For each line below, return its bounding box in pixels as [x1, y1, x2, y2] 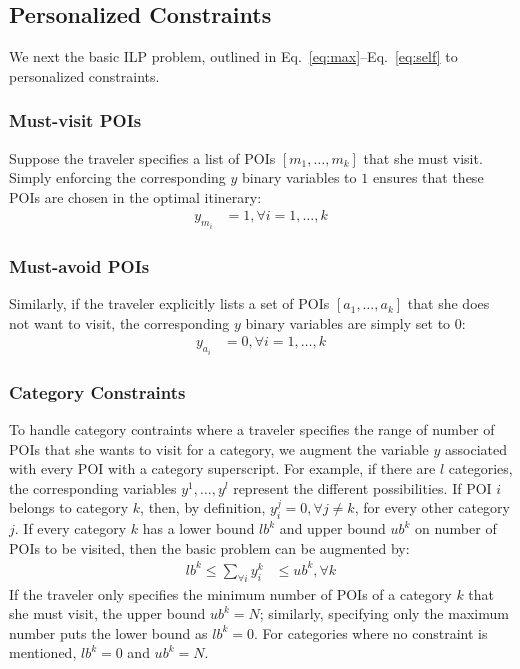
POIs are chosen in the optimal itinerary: [9, 186, 262, 207]
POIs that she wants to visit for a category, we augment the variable [9, 438, 429, 459]
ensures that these [372, 167, 484, 188]
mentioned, [9, 642, 77, 663]
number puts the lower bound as [9, 622, 208, 643]
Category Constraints [9, 379, 186, 404]
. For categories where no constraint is [254, 622, 488, 643]
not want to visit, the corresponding [9, 312, 230, 333]
